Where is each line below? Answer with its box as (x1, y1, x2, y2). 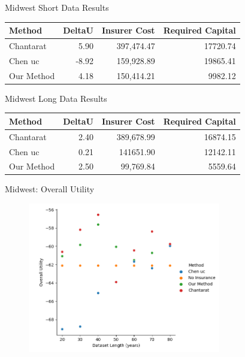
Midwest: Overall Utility (5, 183, 95, 195)
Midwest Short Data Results (5, 1, 109, 13)
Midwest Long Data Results (5, 92, 107, 104)
